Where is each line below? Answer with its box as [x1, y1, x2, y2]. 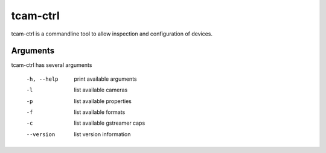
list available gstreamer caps [74, 119, 145, 126]
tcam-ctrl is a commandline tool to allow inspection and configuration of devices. [11, 30, 213, 37]
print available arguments [74, 75, 137, 83]
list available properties [74, 97, 132, 105]
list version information [74, 130, 131, 138]
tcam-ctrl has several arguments [11, 61, 92, 69]
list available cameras [74, 86, 128, 93]
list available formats [74, 108, 126, 116]
